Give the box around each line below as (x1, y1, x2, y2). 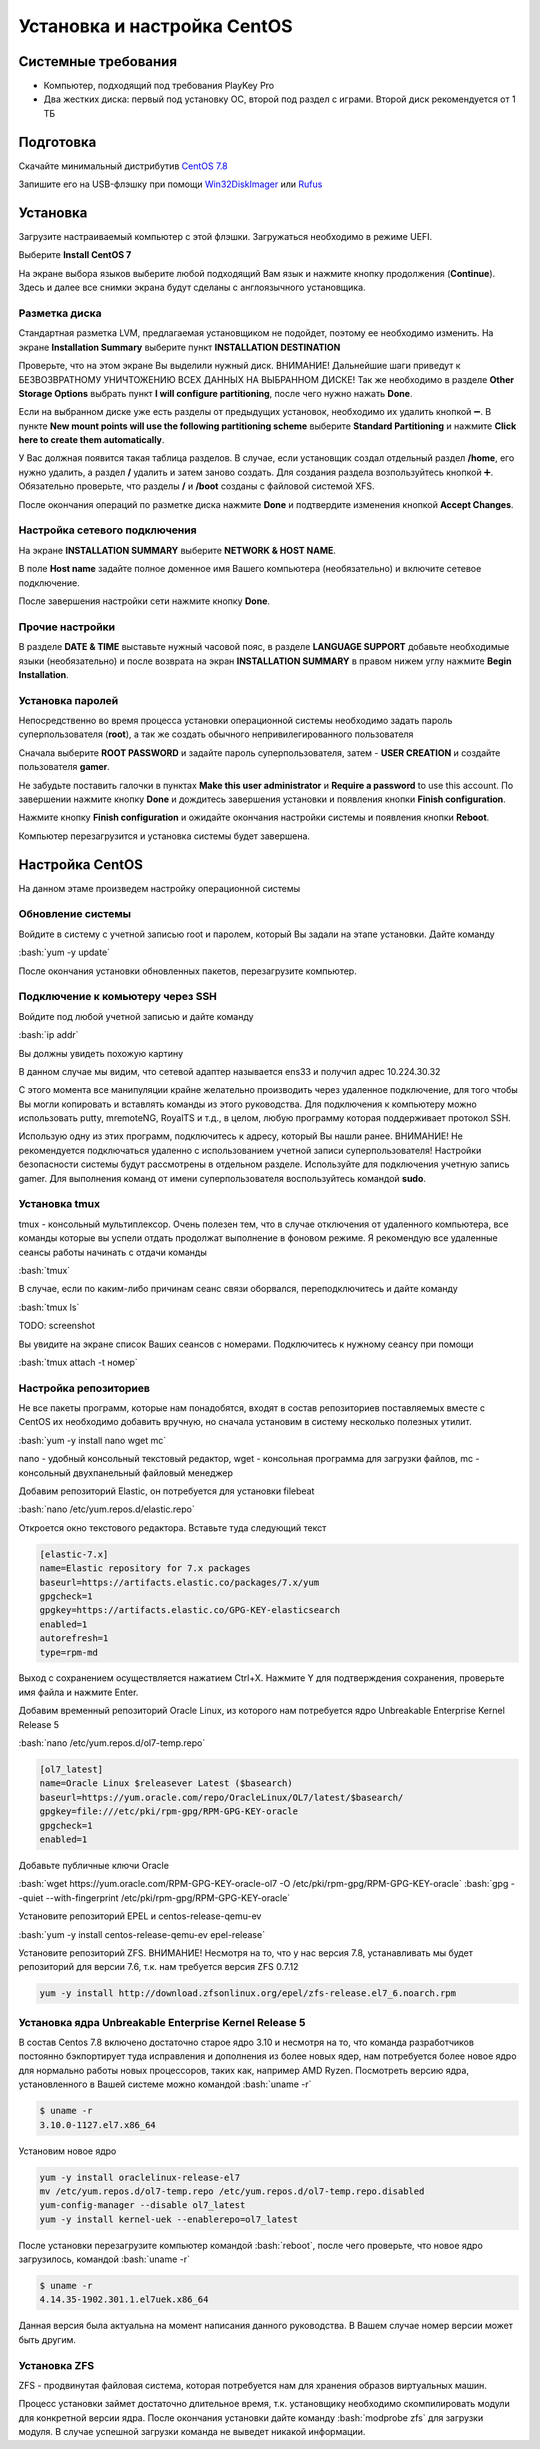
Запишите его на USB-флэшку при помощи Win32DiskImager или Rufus (18, 178, 323, 190)
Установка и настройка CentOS (18, 15, 294, 37)
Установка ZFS (18, 2358, 95, 2372)
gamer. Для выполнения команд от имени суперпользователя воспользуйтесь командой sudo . (18, 1172, 427, 1184)
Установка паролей (18, 693, 119, 707)
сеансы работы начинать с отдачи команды (18, 1246, 207, 1258)
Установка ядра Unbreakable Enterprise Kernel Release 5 (18, 2015, 306, 2029)
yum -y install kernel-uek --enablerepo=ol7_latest (39, 2213, 299, 2225)
